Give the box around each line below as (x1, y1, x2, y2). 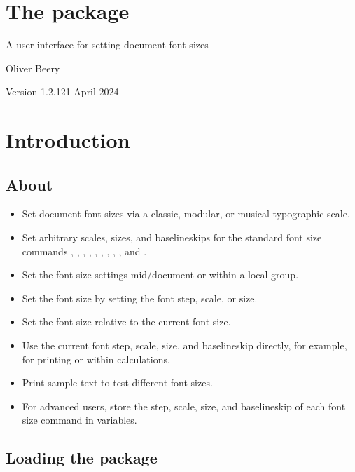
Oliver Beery (6, 60, 60, 75)
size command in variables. (22, 412, 137, 427)
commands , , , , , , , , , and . (22, 243, 147, 258)
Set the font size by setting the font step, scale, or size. (22, 290, 258, 305)
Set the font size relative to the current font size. (22, 314, 231, 329)
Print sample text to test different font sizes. (22, 375, 213, 390)
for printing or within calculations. (22, 351, 170, 366)
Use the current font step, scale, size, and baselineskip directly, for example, (22, 338, 347, 353)
